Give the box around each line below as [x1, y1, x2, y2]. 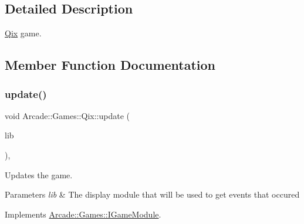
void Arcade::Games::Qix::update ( [5, 109, 130, 121]
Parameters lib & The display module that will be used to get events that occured [5, 188, 300, 201]
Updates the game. [5, 168, 73, 181]
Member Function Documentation [5, 56, 216, 74]
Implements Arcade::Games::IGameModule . [5, 208, 161, 220]
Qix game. [5, 27, 42, 39]
